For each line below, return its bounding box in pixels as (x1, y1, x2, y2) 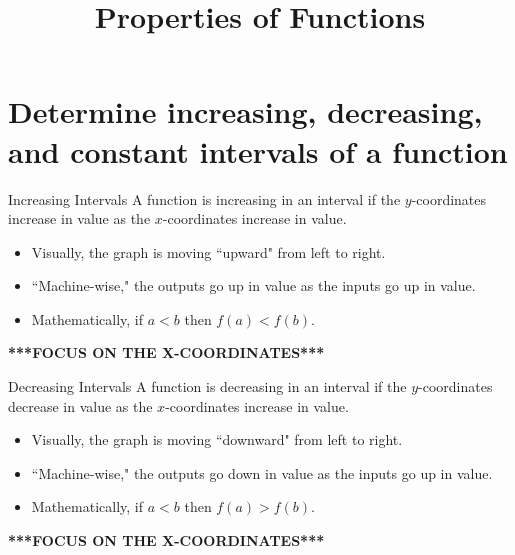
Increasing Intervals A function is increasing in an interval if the (8, 188, 401, 209)
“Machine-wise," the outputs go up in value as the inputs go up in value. (31, 275, 476, 296)
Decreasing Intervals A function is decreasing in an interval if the (8, 376, 407, 397)
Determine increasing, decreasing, (8, 91, 483, 132)
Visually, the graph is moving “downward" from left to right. (31, 429, 403, 450)
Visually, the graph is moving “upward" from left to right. (31, 241, 386, 262)
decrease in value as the (8, 395, 153, 416)
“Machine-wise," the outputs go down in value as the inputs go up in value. (31, 462, 493, 483)
